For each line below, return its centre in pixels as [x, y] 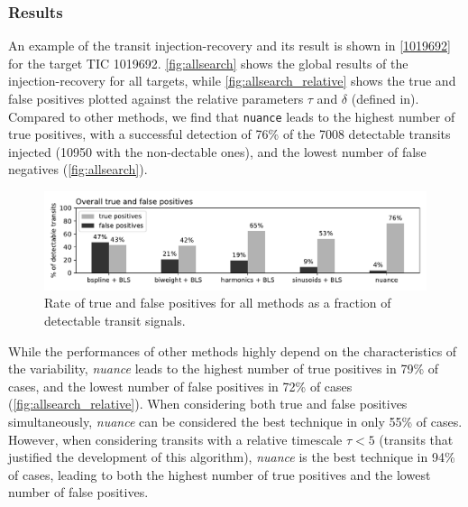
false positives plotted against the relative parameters [156, 98]
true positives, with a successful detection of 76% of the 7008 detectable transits [229, 134]
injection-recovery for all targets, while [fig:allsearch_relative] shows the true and [232, 81]
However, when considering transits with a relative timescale [175, 439]
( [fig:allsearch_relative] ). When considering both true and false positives [208, 404]
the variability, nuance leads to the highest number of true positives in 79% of [224, 369]
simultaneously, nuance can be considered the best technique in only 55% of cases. [235, 421]
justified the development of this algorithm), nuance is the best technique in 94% [232, 457]
